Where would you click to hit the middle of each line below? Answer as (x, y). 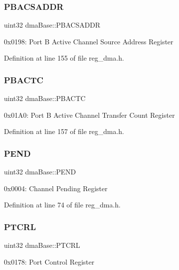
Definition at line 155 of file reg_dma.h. (64, 58)
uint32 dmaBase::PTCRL (42, 245)
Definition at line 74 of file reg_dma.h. (62, 205)
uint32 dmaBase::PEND (40, 172)
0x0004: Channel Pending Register (56, 188)
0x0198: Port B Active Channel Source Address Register (89, 41)
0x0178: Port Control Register (49, 261)
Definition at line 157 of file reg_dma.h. (64, 131)
